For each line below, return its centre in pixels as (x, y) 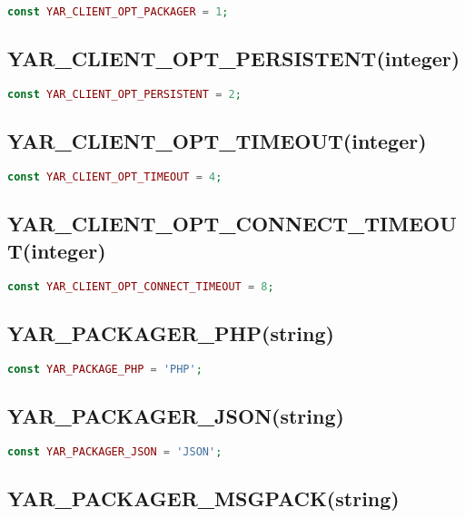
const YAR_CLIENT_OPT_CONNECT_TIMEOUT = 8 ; (141, 286)
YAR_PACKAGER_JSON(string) (176, 415)
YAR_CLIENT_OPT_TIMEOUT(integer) (217, 141)
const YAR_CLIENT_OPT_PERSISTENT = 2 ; (124, 95)
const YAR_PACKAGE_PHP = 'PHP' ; (105, 369)
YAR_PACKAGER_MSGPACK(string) (203, 498)
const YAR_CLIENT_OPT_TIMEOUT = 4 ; (115, 177)
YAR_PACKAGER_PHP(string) (171, 332)
